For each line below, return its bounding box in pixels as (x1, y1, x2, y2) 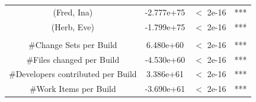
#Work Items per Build (29, 82, 116, 95)
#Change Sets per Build (28, 38, 117, 50)
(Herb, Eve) (51, 20, 94, 33)
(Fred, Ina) (53, 5, 93, 18)
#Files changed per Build (26, 53, 120, 65)
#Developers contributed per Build (9, 68, 137, 80)
